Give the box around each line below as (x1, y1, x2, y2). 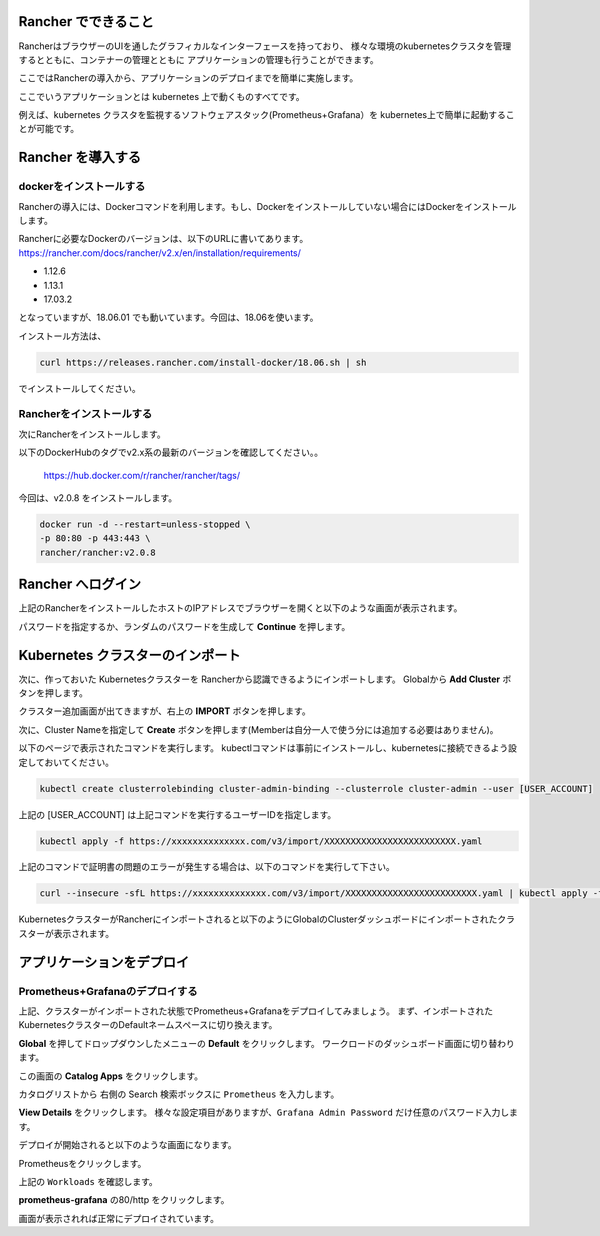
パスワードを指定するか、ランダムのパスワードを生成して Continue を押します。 (18, 620, 351, 632)
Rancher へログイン (18, 576, 142, 593)
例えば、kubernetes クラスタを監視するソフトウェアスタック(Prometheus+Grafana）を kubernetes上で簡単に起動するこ (18, 109, 515, 121)
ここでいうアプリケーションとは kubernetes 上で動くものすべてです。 (18, 90, 305, 102)
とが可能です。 (18, 123, 80, 135)
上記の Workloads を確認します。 (18, 1175, 159, 1187)
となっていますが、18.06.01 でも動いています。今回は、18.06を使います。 (18, 311, 319, 324)
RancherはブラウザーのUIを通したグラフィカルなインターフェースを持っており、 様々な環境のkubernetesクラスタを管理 (18, 40, 512, 52)
